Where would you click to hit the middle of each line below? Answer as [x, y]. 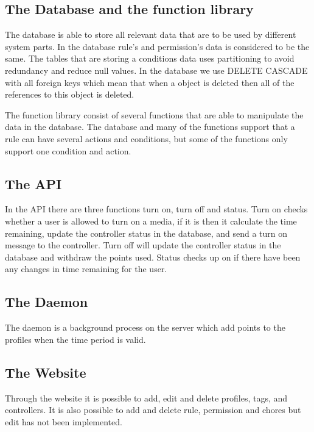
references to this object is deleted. [70, 94]
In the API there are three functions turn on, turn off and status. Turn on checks [156, 209]
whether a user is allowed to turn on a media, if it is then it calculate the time [151, 221]
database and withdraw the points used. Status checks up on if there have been [153, 257]
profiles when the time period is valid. [75, 339]
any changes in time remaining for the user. [86, 269]
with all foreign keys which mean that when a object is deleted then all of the [150, 82]
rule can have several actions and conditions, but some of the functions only [146, 138]
